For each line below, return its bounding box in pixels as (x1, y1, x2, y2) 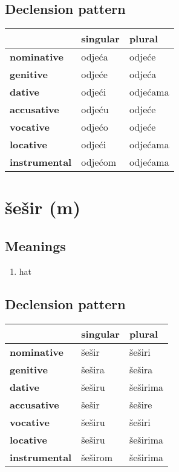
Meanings (5, 236, 66, 255)
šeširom (81, 450, 112, 464)
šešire (129, 397, 152, 411)
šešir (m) (5, 195, 80, 220)
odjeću (81, 102, 109, 117)
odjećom (81, 155, 117, 169)
